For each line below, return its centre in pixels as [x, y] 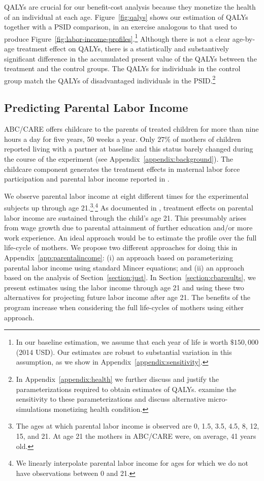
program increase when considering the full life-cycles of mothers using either [124, 307]
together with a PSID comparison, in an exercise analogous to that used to [121, 27]
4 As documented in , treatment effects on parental [174, 207]
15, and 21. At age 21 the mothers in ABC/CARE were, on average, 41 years [136, 435]
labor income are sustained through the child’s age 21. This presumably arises [125, 217]
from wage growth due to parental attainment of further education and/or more [128, 228]
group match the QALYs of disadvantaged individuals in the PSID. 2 [110, 79]
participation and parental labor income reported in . [87, 179]
